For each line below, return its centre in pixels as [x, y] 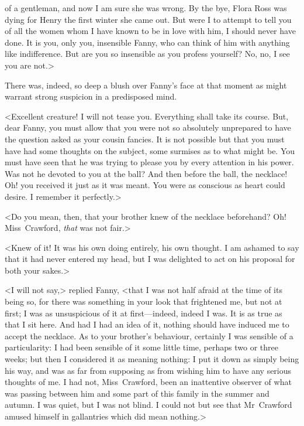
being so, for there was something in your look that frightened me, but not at [144, 301]
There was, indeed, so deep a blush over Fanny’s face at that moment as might [146, 85]
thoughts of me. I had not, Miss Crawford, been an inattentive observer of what [148, 382]
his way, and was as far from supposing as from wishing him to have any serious [148, 370]
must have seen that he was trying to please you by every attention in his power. [149, 162]
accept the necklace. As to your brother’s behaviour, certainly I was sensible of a [149, 335]
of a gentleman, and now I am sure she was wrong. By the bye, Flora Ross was [146, 8]
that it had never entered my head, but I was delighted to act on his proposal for [150, 259]
